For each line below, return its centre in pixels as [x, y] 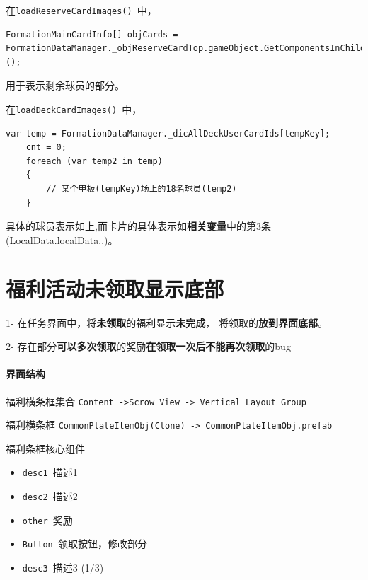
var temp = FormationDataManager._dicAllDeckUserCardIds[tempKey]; [168, 133]
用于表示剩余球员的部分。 [65, 85]
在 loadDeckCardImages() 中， [74, 109]
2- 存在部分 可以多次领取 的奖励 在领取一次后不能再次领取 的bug [148, 346]
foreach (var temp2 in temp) [94, 161]
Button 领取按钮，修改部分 [85, 544]
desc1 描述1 [50, 472]
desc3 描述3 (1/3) [63, 568]
